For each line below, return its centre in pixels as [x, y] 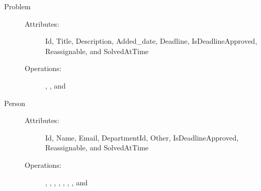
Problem [17, 6]
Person [15, 103]
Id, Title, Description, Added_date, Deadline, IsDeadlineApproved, [151, 41]
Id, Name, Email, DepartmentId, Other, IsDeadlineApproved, [142, 137]
